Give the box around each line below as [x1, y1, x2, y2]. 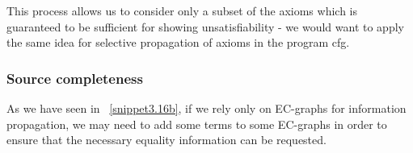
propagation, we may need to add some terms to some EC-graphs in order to [6, 115, 387, 132]
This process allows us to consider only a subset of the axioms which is [6, 2, 358, 19]
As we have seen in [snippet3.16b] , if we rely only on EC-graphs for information [6, 100, 407, 116]
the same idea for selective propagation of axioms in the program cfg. [6, 34, 350, 51]
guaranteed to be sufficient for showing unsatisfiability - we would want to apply [6, 18, 404, 35]
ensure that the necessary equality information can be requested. [6, 131, 327, 148]
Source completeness [6, 68, 143, 88]
